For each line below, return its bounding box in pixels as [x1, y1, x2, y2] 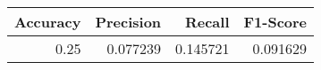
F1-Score [243, 12, 308, 32]
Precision [95, 12, 162, 32]
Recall [184, 12, 230, 32]
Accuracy [14, 12, 81, 32]
